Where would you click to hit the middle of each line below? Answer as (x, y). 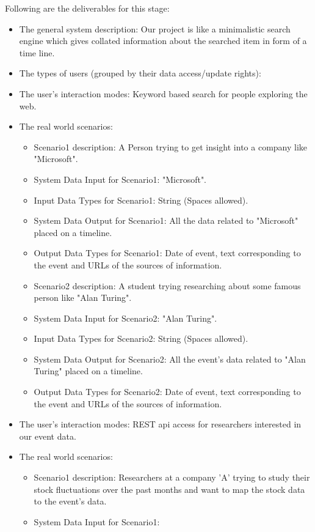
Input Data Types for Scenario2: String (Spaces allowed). (141, 338)
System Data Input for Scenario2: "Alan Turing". (125, 318)
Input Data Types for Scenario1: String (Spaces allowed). (141, 200)
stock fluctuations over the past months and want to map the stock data (169, 489)
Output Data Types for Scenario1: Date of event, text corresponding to (167, 253)
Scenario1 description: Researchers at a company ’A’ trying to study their (172, 477)
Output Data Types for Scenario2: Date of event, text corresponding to (167, 392)
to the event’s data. (70, 501)
